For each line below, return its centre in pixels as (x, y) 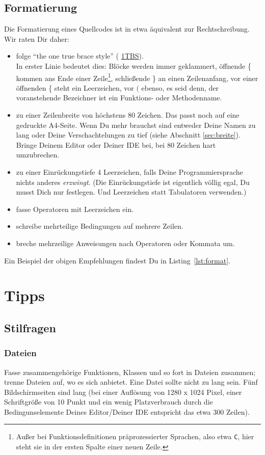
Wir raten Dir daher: (37, 38)
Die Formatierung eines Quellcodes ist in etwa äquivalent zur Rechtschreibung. (127, 29)
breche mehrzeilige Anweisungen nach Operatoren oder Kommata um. (125, 243)
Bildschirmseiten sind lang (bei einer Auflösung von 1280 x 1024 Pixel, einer (123, 392)
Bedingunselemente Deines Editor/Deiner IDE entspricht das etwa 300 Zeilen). (127, 411)
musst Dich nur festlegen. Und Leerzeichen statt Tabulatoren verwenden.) (131, 192)
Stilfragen (30, 327)
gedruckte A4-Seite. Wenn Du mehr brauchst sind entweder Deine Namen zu (136, 125)
